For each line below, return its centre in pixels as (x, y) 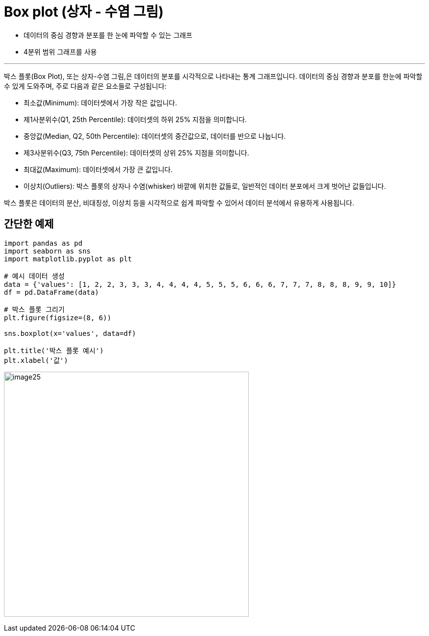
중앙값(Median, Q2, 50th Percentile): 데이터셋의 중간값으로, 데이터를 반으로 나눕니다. (155, 136)
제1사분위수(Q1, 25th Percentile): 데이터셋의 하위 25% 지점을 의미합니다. (135, 119)
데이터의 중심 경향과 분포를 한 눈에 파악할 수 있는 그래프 (108, 35)
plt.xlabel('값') (36, 360)
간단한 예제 (29, 224)
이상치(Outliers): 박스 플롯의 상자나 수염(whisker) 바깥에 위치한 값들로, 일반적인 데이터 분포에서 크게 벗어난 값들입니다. (205, 186)
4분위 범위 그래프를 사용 (60, 51)
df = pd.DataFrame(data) (51, 292)
